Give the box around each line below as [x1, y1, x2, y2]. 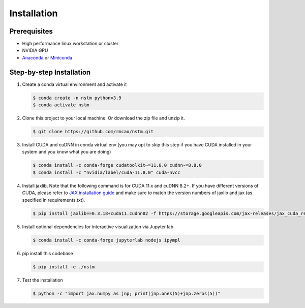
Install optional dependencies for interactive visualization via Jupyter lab [22, 224, 174, 230]
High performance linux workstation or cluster [22, 41, 119, 47]
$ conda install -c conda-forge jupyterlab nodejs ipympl [33, 237, 180, 243]
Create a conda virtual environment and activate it [22, 81, 127, 87]
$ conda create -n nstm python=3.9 [33, 95, 121, 101]
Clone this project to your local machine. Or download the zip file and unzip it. [22, 115, 185, 121]
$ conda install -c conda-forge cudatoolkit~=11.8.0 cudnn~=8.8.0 [33, 163, 202, 168]
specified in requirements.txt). [22, 197, 85, 203]
